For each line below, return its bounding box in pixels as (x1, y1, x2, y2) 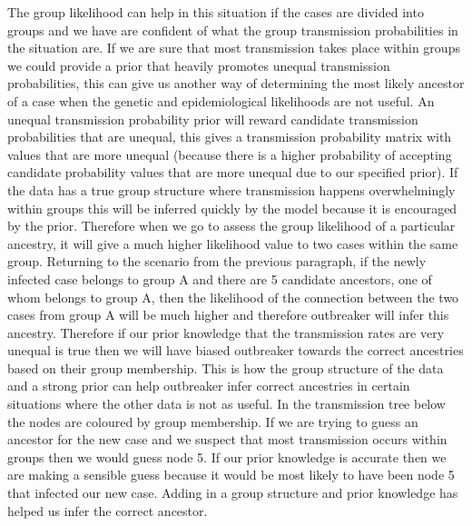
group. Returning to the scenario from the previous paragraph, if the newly (7, 252, 427, 271)
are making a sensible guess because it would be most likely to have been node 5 (7, 465, 455, 484)
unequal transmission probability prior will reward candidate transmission (7, 109, 418, 128)
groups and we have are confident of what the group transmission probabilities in (7, 20, 458, 39)
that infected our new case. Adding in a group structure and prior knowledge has (7, 483, 458, 502)
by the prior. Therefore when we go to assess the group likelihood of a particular (7, 216, 456, 235)
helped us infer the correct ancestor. (7, 501, 208, 520)
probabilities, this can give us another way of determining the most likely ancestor (7, 74, 465, 93)
